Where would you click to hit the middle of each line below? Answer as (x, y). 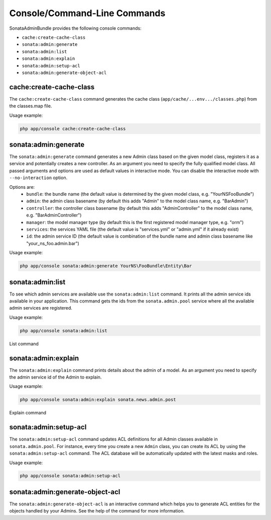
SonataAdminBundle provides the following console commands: (75, 28)
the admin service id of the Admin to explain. (55, 377)
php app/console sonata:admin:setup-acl (70, 476)
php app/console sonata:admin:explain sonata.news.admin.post (98, 400)
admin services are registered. (41, 308)
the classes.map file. (31, 106)
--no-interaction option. (38, 178)
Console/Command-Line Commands (87, 13)
